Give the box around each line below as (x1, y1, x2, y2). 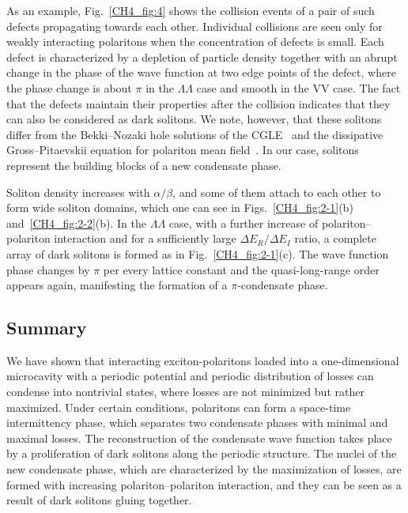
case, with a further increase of (168, 214, 319, 231)
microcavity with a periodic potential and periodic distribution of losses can (6, 368, 374, 384)
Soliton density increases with (6, 183, 150, 200)
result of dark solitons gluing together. (6, 492, 192, 508)
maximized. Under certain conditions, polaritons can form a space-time (6, 398, 351, 415)
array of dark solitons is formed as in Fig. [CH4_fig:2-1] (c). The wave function (6, 245, 389, 262)
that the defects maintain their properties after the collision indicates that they (6, 95, 391, 111)
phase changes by (6, 261, 90, 277)
